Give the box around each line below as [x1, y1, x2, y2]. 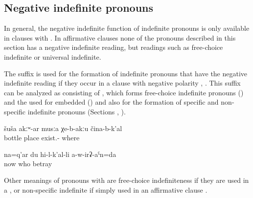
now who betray [4, 158, 52, 169]
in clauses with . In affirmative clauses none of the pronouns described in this [4, 32, 236, 43]
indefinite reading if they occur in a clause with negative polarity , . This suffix [4, 78, 241, 88]
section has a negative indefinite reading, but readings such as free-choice [4, 42, 223, 52]
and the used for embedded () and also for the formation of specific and [4, 97, 219, 107]
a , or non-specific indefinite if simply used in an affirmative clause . [4, 184, 207, 195]
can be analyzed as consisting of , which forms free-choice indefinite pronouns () [4, 87, 244, 97]
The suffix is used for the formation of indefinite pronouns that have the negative [4, 68, 248, 78]
